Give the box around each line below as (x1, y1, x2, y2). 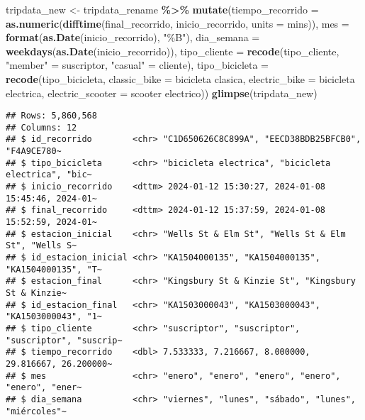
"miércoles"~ (6, 406, 67, 416)
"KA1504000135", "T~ (6, 264, 103, 275)
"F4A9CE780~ (6, 146, 62, 157)
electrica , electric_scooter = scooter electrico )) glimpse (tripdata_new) (6, 85, 318, 100)
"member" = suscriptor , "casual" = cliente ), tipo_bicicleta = (6, 57, 269, 72)
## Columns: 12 (6, 122, 77, 133)
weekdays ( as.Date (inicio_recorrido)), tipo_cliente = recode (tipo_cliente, (6, 43, 339, 58)
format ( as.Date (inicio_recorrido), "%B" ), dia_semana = (6, 30, 260, 45)
